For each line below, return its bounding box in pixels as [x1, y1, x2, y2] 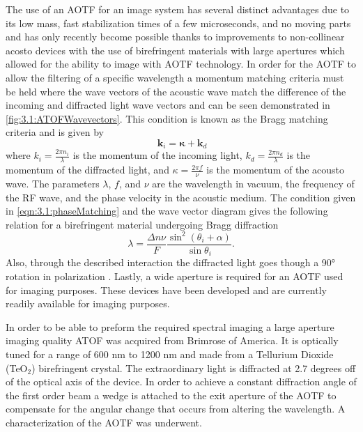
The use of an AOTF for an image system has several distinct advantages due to [6, 2, 350, 16]
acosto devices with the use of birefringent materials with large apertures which [6, 43, 345, 57]
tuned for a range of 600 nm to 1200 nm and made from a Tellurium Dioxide [6, 347, 334, 361]
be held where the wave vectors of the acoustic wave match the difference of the [6, 84, 346, 98]
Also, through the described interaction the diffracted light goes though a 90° [6, 255, 336, 270]
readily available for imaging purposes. [6, 296, 170, 311]
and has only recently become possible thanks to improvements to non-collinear [6, 29, 345, 44]
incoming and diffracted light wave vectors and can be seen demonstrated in [6, 98, 330, 112]
